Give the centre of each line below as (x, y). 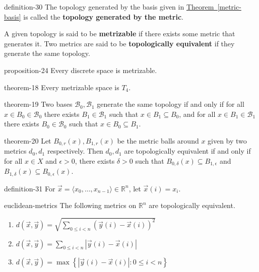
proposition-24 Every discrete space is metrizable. (81, 70)
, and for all (197, 114)
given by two (227, 140)
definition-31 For (30, 188)
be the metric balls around (158, 140)
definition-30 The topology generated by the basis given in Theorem (109, 7)
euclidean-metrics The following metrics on (70, 205)
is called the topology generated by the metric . (103, 16)
